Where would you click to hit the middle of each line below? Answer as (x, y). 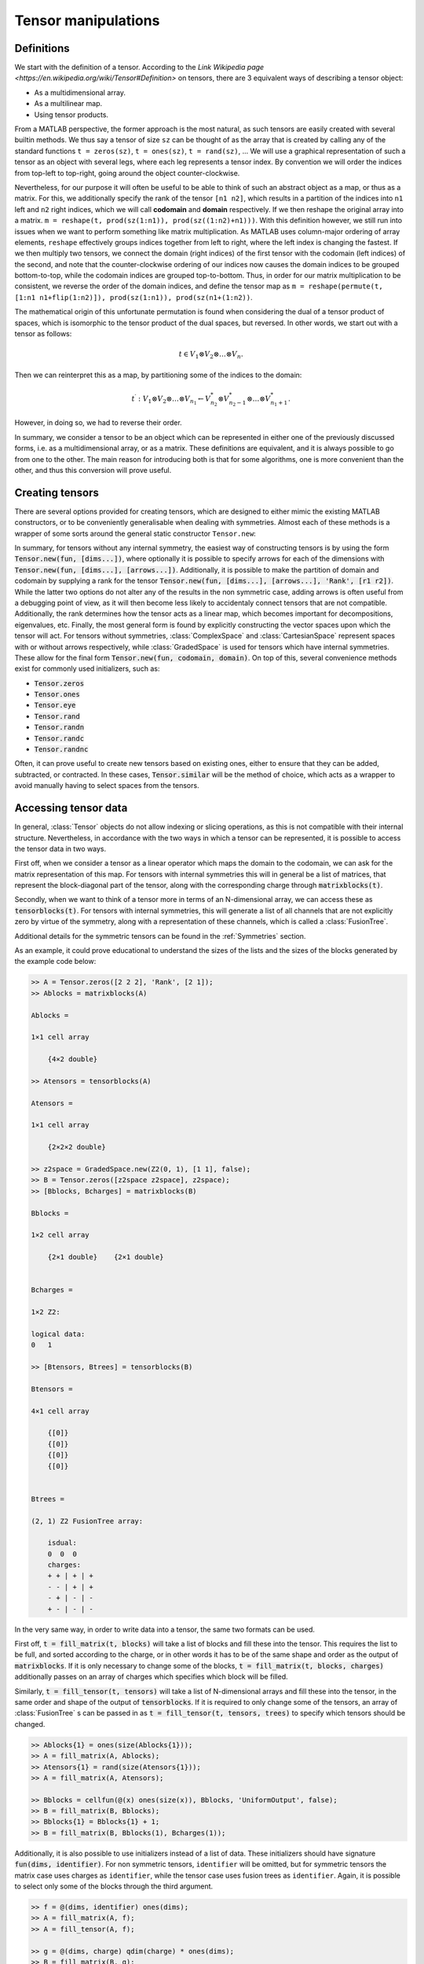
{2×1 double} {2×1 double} (106, 1257)
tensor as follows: (43, 334)
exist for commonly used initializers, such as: (87, 669)
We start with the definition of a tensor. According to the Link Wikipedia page (139, 68)
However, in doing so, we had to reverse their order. (98, 423)
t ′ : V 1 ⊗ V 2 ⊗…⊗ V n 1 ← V (171, 399)
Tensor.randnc (61, 749)
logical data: (58, 1334)
